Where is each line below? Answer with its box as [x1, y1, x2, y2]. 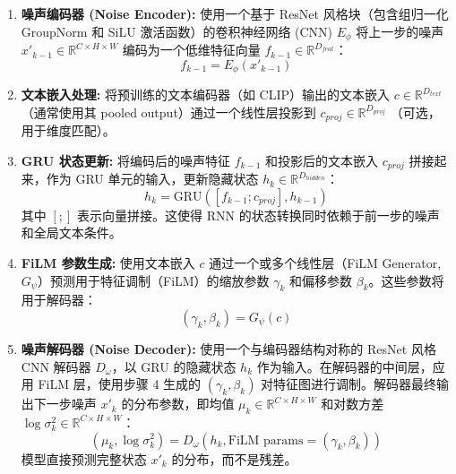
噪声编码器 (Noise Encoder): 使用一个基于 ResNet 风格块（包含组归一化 [21, 4, 449, 22]
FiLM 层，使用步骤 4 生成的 [38, 375, 202, 393]
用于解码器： [21, 290, 97, 309]
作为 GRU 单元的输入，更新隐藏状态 [46, 169, 259, 188]
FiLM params [228, 434, 304, 447]
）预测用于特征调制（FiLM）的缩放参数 [37, 271, 270, 289]
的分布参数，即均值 [121, 394, 235, 413]
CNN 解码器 [21, 357, 91, 375]
